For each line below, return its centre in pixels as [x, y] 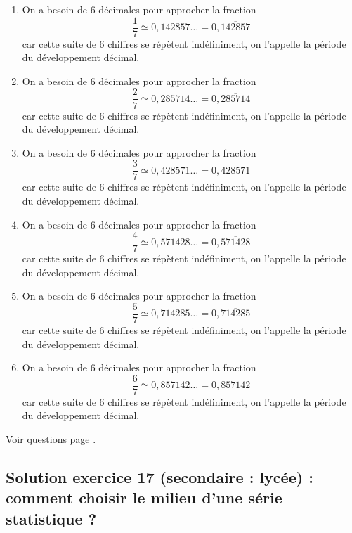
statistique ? [51, 518]
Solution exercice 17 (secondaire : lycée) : [159, 477]
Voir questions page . [51, 439]
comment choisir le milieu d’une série [144, 497]
